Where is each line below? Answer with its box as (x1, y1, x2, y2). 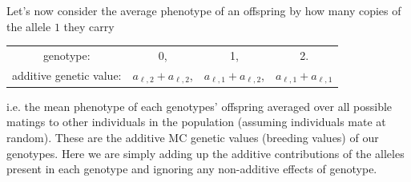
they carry (63, 18, 115, 34)
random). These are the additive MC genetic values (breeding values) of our (6, 129, 379, 145)
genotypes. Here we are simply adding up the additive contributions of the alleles (6, 144, 405, 161)
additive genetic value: (12, 67, 122, 84)
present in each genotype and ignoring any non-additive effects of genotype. (6, 160, 377, 177)
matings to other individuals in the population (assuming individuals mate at (6, 113, 386, 130)
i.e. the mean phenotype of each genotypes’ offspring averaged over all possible (6, 97, 393, 114)
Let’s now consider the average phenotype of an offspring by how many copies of (6, 2, 401, 18)
